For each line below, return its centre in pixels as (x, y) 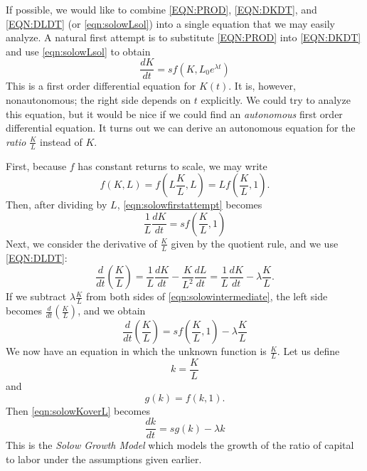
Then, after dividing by (57, 205)
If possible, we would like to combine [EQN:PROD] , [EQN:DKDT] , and (161, 9)
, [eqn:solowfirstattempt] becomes (190, 205)
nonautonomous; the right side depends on (99, 100)
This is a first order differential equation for (101, 86)
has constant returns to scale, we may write (172, 165)
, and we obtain (112, 311)
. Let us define (308, 351)
